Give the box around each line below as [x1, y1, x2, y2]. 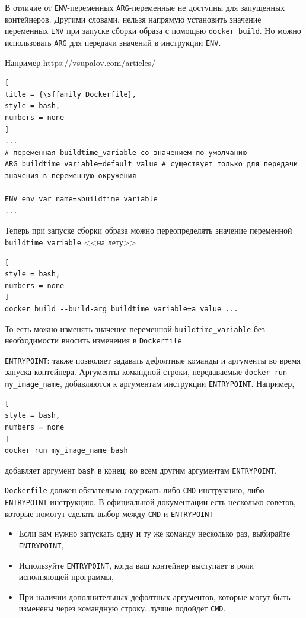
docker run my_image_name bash [5, 446, 128, 455]
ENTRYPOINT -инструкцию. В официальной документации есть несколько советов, [5, 496, 296, 508]
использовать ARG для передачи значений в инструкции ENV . [5, 36, 221, 48]
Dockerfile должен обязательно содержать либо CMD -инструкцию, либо [5, 484, 264, 496]
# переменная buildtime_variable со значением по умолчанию [5, 148, 247, 157]
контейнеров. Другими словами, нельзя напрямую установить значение [5, 12, 262, 25]
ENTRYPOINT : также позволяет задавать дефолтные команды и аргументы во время [5, 354, 301, 366]
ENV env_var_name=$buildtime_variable [5, 195, 158, 204]
